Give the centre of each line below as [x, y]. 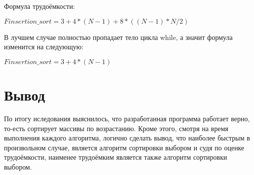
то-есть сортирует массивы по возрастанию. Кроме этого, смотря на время [116, 128]
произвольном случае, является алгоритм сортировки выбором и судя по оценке [124, 147]
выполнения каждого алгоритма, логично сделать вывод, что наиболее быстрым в [127, 138]
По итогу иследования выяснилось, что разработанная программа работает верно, [127, 118]
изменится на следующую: [44, 47]
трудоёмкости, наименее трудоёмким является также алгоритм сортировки [116, 157]
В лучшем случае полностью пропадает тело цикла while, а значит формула [118, 37]
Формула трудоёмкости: [40, 6]
